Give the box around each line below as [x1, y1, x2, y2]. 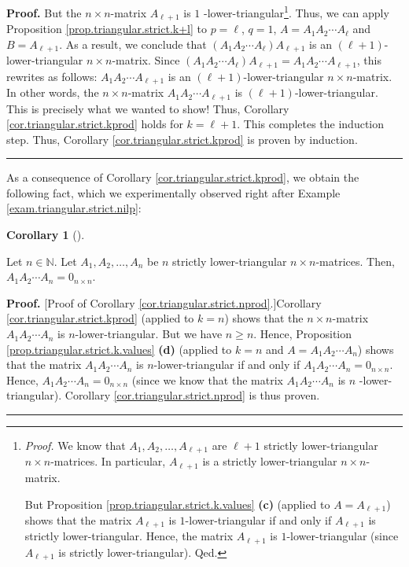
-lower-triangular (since [286, 528, 399, 544]
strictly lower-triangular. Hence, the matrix [24, 528, 234, 544]
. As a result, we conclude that [59, 35, 207, 52]
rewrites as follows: [6, 68, 98, 84]
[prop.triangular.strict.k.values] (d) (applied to [6, 341, 232, 357]
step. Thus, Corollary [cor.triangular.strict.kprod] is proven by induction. [6, 131, 358, 147]
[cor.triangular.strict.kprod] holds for [6, 116, 183, 132]
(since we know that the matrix [131, 371, 283, 388]
